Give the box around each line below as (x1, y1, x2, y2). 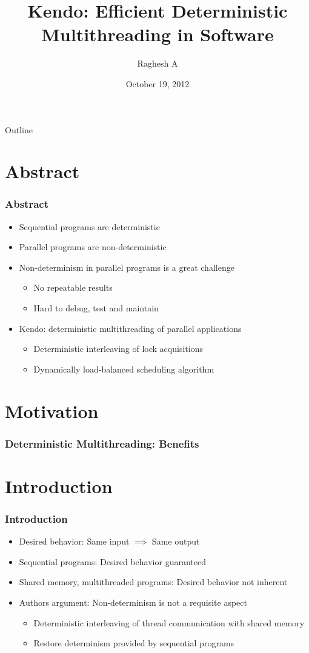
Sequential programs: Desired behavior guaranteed (19, 555, 206, 568)
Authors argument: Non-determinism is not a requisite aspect (19, 596, 247, 609)
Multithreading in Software (41, 22, 274, 47)
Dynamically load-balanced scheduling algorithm (33, 362, 214, 375)
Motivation (5, 398, 99, 423)
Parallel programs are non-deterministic (19, 240, 167, 253)
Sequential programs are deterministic (19, 220, 160, 233)
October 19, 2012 (125, 77, 190, 90)
